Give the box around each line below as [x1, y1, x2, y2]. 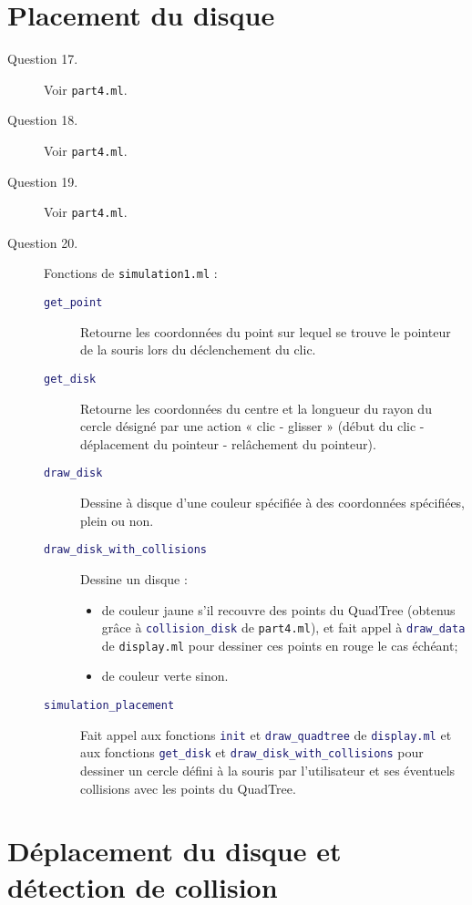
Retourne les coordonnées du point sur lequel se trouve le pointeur [80, 322, 451, 341]
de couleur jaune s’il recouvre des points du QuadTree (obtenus [101, 600, 456, 619]
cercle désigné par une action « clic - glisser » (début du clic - [80, 417, 425, 436]
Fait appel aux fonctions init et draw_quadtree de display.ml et [80, 725, 452, 744]
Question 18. [7, 110, 78, 129]
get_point [44, 296, 103, 310]
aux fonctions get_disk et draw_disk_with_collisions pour [80, 743, 424, 762]
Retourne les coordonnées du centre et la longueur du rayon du [80, 398, 432, 417]
